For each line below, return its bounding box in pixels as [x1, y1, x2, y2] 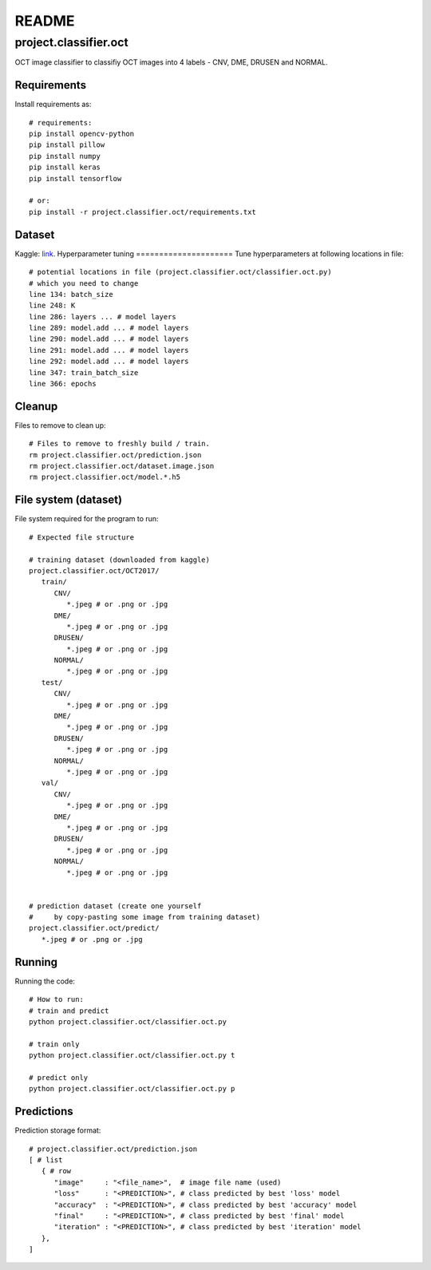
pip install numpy [29, 152, 101, 160]
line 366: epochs [29, 379, 97, 389]
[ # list [29, 1155, 63, 1165]
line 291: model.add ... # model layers [29, 346, 189, 354]
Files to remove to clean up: [14, 420, 107, 430]
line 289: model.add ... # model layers [29, 323, 189, 333]
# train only [29, 1039, 80, 1049]
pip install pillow [29, 140, 105, 149]
